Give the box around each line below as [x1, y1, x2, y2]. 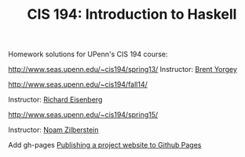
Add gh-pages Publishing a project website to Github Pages [8, 141, 202, 150]
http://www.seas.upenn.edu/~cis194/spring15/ [8, 110, 159, 120]
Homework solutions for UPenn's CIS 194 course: [8, 49, 168, 59]
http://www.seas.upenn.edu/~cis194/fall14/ [8, 80, 148, 89]
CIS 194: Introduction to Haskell [27, 5, 237, 23]
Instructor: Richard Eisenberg [8, 95, 103, 105]
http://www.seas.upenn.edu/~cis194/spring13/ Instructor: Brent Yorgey [8, 65, 238, 74]
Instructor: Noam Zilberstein [8, 125, 100, 134]
